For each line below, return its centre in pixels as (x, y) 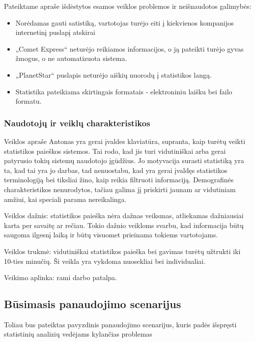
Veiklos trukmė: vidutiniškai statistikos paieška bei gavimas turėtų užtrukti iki (122, 251)
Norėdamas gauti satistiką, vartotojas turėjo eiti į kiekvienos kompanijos (125, 22)
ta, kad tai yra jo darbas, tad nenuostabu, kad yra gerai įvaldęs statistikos (116, 170)
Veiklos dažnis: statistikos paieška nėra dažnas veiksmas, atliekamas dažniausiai (124, 215)
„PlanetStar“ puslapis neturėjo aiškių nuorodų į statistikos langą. (113, 74)
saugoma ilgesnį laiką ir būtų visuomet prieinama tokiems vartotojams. (111, 235)
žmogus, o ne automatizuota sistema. (71, 58)
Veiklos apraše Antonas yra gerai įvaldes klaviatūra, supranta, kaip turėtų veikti (125, 141)
